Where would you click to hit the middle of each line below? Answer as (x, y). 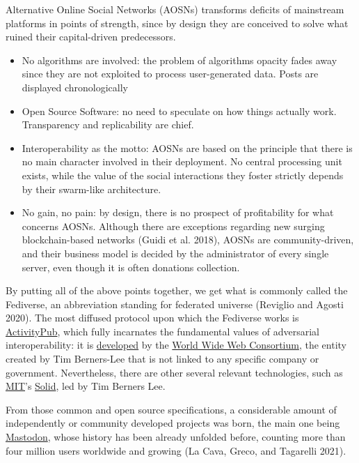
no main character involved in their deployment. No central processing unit (182, 161)
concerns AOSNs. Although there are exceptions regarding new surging (173, 226)
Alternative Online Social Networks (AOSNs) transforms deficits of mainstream (175, 9)
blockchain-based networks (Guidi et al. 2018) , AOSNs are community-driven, (188, 240)
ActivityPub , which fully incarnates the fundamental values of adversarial (162, 331)
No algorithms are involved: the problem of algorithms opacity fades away (179, 60)
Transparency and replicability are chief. (108, 124)
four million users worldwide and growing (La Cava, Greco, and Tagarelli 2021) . (176, 450)
